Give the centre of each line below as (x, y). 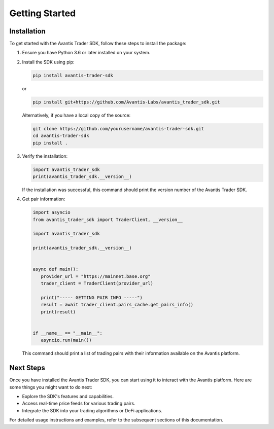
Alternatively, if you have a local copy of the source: (76, 115)
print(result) (58, 312)
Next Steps (27, 368)
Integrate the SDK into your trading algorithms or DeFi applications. (92, 410)
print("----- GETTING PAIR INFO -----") (92, 297)
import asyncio (52, 212)
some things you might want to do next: (51, 387)
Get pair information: (44, 199)
